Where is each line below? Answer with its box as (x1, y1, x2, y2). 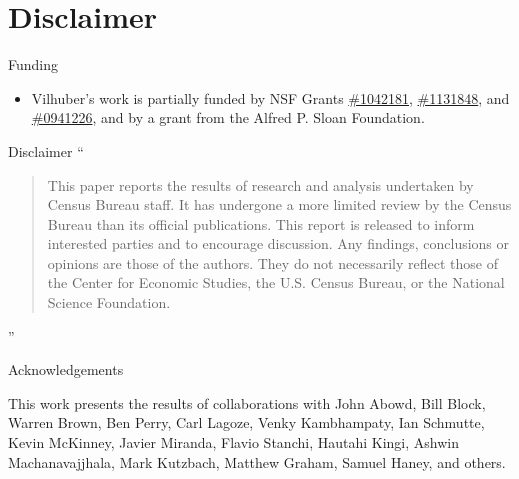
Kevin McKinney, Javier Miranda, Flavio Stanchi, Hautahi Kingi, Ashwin (8, 432, 459, 453)
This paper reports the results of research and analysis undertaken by (47, 174, 474, 195)
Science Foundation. (47, 292, 171, 313)
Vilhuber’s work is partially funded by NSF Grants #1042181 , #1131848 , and (31, 87, 510, 108)
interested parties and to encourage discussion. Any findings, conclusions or (47, 233, 510, 254)
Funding (8, 54, 59, 75)
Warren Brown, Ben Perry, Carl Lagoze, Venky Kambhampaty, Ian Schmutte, (8, 412, 485, 433)
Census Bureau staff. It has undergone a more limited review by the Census (47, 194, 512, 215)
